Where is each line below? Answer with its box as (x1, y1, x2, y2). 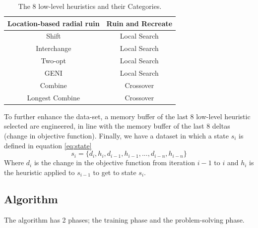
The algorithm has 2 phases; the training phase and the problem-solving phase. (4, 214, 245, 225)
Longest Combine (27, 92, 80, 102)
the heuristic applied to (4, 167, 75, 177)
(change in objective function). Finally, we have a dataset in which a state (4, 130, 229, 140)
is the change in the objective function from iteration (34, 157, 195, 168)
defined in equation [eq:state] (4, 140, 92, 150)
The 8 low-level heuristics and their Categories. (18, 1, 162, 11)
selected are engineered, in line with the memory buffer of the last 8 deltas (4, 121, 230, 131)
